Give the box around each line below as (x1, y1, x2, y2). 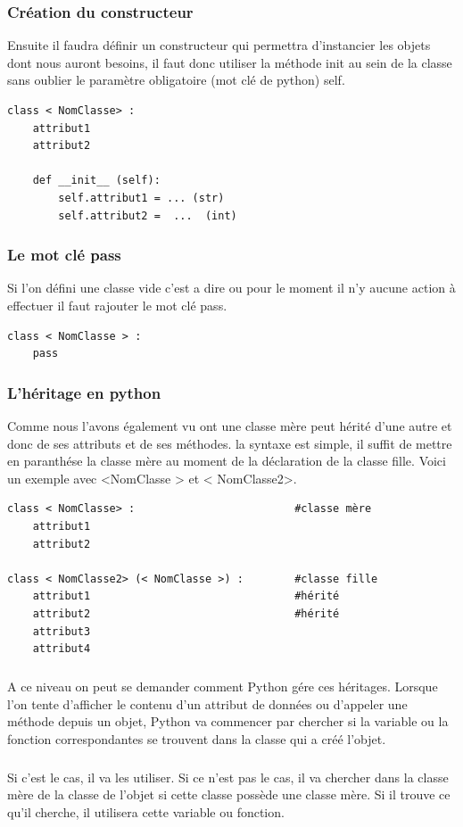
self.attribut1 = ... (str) (58, 191, 225, 204)
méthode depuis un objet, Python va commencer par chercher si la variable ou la (7, 712, 449, 731)
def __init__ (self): (32, 174, 161, 187)
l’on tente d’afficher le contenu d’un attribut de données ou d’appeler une (7, 694, 408, 713)
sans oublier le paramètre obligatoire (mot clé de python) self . (7, 70, 345, 89)
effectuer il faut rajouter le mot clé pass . (7, 295, 227, 314)
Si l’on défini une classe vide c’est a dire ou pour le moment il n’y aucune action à (7, 278, 456, 297)
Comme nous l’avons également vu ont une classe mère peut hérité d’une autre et (7, 416, 452, 434)
